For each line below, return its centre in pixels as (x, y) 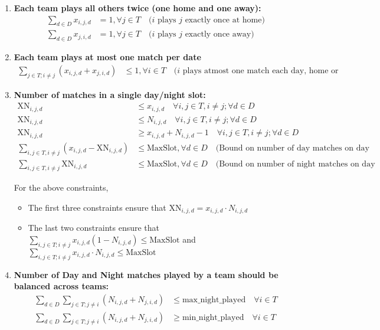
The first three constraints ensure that (97, 207)
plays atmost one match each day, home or (261, 71)
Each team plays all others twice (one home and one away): (137, 8)
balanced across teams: (61, 286)
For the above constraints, (61, 187)
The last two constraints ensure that (94, 228)
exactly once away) (220, 35)
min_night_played (213, 317)
